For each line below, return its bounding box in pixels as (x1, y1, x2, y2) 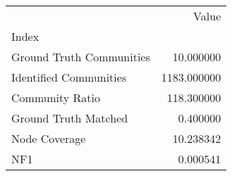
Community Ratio (11, 89, 101, 106)
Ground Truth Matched (11, 110, 128, 126)
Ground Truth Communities (11, 49, 150, 65)
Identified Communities (11, 69, 127, 85)
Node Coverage (11, 130, 86, 146)
